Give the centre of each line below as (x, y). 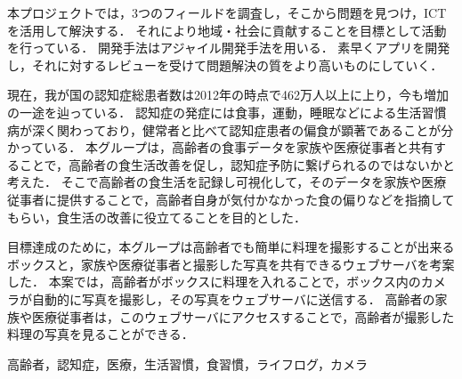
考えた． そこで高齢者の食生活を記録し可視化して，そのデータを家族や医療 (227, 182)
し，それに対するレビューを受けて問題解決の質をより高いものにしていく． (225, 65)
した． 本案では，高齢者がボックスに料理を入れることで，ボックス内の (214, 282)
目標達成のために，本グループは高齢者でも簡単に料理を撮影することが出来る (231, 247)
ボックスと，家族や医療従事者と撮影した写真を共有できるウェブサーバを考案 (231, 264)
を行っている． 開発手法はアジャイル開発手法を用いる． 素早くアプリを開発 (229, 48)
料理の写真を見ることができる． (101, 334)
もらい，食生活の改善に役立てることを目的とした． (157, 217)
